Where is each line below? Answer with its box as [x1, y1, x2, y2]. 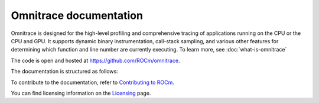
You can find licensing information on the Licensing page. [11, 89, 151, 96]
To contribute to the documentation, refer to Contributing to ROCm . [11, 79, 174, 86]
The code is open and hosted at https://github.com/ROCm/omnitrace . [11, 57, 180, 64]
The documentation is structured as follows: [11, 68, 118, 75]
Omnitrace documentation [11, 9, 143, 22]
